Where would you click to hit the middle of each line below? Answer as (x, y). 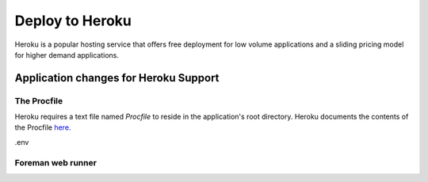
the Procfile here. (43, 127)
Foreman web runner (55, 162)
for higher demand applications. (67, 55)
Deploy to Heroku (73, 21)
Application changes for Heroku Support (117, 78)
